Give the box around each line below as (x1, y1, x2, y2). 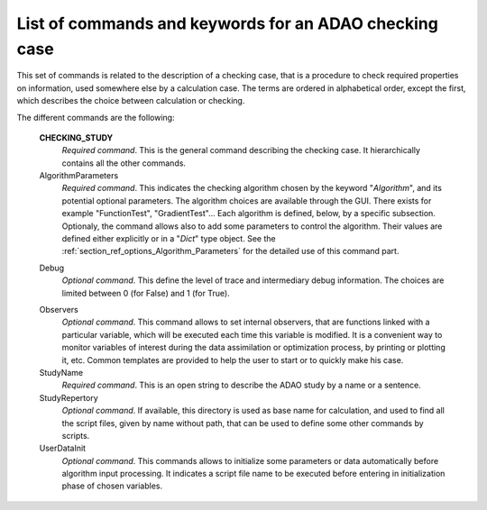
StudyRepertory (39, 392, 98, 403)
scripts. (61, 430, 90, 441)
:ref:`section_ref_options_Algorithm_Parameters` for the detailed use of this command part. (61, 246, 400, 257)
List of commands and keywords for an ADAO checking (16, 14, 439, 33)
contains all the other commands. (61, 158, 187, 168)
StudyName (39, 367, 84, 378)
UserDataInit (39, 442, 86, 454)
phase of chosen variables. (61, 480, 163, 491)
